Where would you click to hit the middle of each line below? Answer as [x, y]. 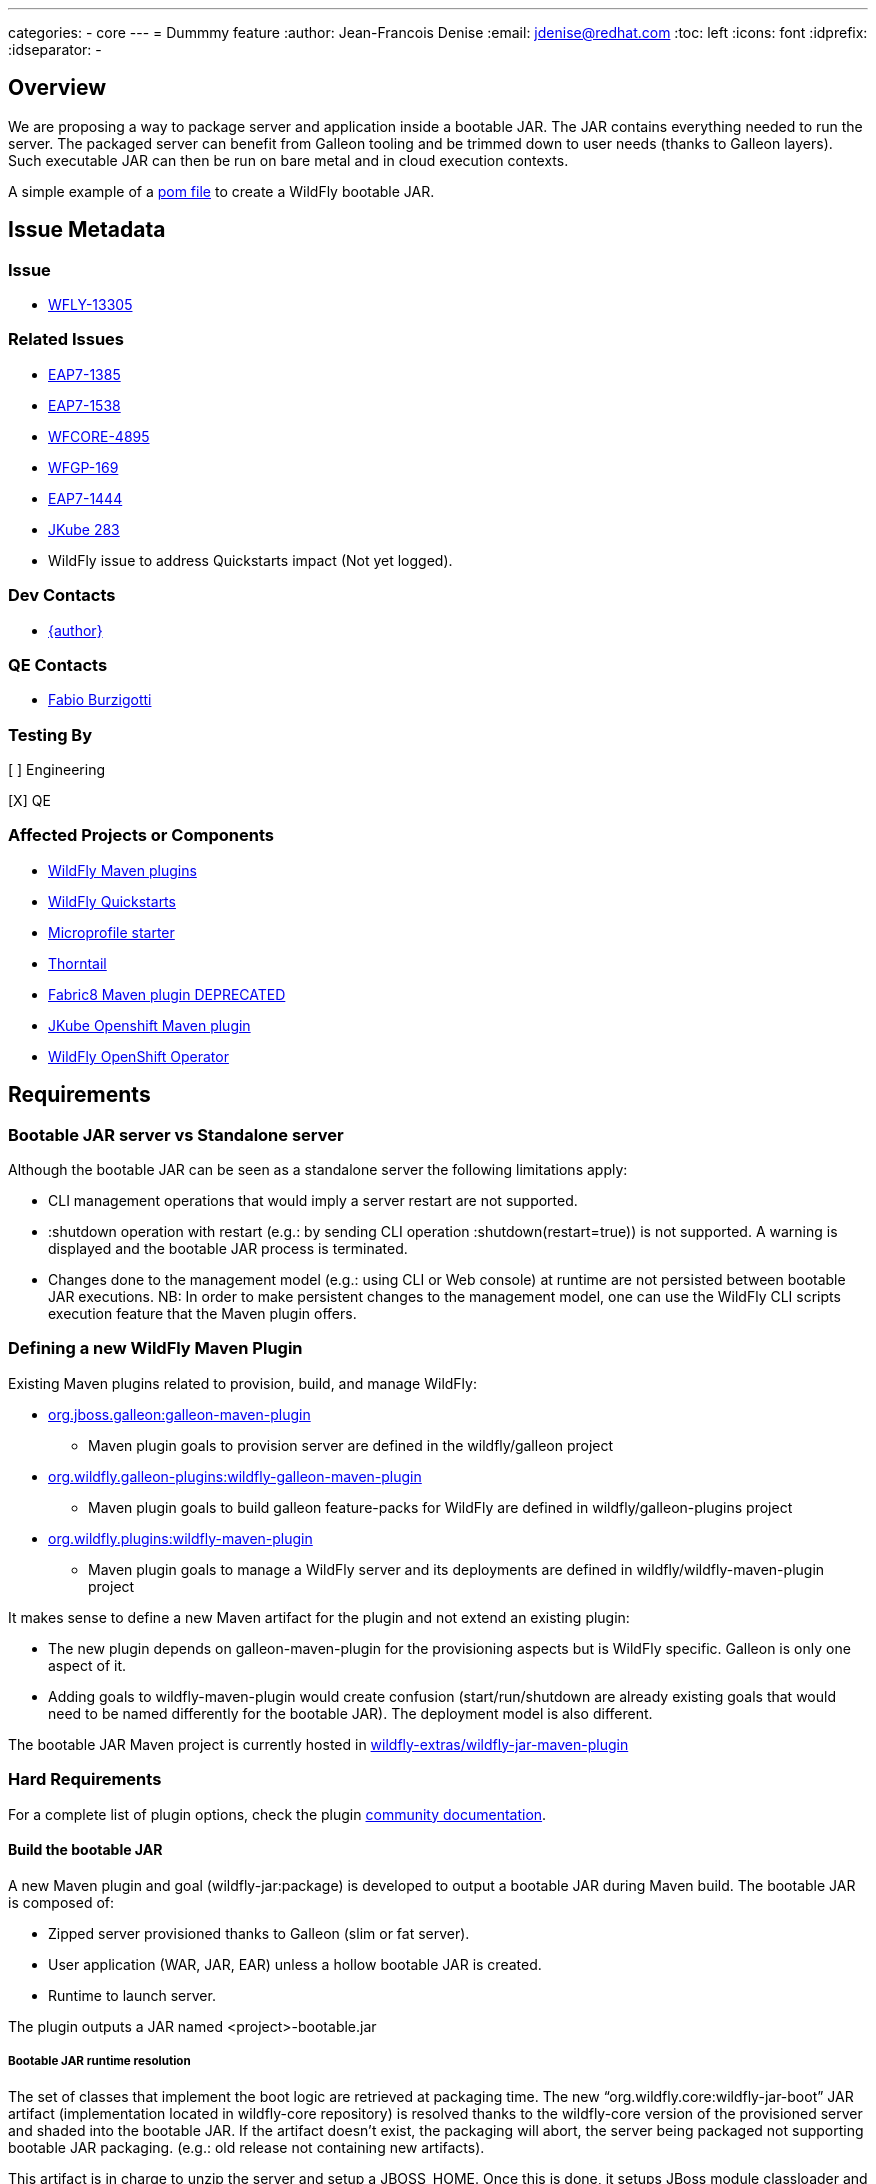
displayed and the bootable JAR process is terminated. [228, 1249]
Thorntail [77, 963]
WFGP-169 [83, 467]
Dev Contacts [62, 595]
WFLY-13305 [90, 305]
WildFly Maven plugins [122, 870]
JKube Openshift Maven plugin [149, 1025]
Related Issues [66, 339]
